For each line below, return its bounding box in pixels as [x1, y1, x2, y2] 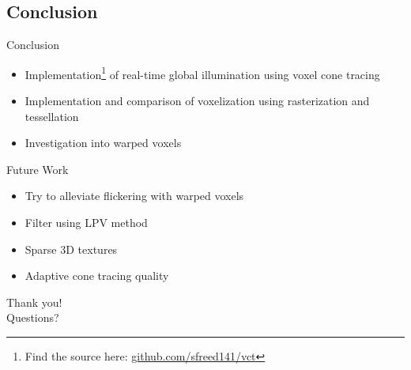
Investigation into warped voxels [25, 134, 182, 151]
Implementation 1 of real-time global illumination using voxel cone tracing [25, 63, 380, 82]
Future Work [6, 160, 69, 177]
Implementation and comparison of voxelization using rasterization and [25, 92, 370, 109]
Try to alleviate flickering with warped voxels [25, 187, 244, 204]
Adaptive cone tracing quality [25, 267, 169, 284]
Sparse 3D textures [25, 240, 118, 257]
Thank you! [6, 293, 62, 310]
